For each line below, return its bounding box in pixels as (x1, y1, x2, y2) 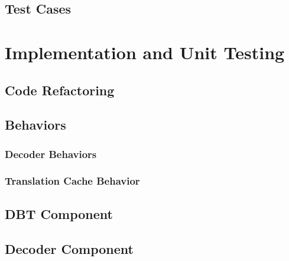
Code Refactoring (5, 80, 115, 99)
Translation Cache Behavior (5, 173, 140, 188)
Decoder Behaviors (5, 146, 97, 161)
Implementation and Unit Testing (5, 40, 285, 64)
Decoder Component (5, 239, 134, 257)
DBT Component (5, 204, 113, 223)
